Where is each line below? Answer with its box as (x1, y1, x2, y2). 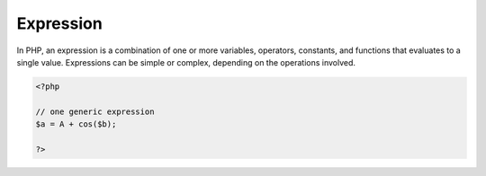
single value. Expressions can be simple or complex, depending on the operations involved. (16, 57, 355, 67)
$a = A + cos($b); (35, 119, 117, 129)
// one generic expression (35, 106, 155, 117)
